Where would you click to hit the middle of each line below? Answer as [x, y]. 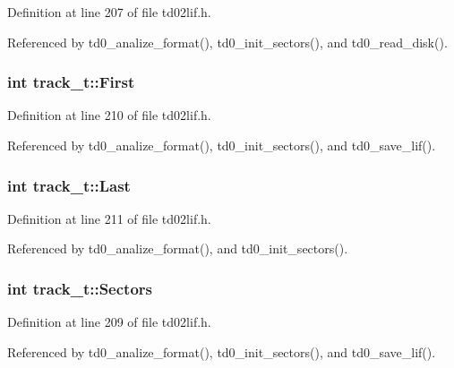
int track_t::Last [69, 185]
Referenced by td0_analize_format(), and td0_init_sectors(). [178, 248]
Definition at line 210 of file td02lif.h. [109, 115]
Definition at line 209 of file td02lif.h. [109, 322]
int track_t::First [71, 82]
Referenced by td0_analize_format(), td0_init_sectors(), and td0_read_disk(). [227, 42]
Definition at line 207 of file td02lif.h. [109, 12]
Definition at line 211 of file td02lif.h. [109, 218]
